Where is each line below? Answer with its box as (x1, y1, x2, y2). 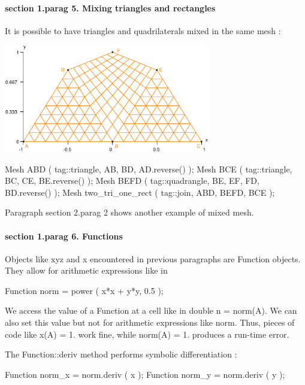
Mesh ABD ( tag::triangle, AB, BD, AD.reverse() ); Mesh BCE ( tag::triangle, (5, 162, 292, 175)
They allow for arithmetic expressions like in (5, 264, 168, 277)
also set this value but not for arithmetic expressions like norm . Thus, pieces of (5, 316, 295, 329)
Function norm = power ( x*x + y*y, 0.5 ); (5, 284, 164, 296)
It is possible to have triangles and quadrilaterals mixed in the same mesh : (5, 24, 281, 37)
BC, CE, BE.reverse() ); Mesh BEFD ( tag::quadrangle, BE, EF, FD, (5, 174, 259, 187)
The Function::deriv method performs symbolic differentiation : (5, 348, 237, 360)
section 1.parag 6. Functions (5, 229, 123, 242)
